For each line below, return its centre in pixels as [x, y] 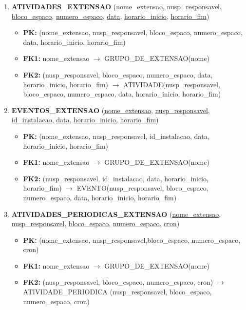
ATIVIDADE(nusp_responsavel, [172, 84]
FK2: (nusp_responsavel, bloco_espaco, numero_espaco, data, [118, 74]
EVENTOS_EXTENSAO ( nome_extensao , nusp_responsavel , [111, 110]
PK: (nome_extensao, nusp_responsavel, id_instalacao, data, [116, 136]
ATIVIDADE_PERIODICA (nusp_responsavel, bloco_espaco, [117, 292]
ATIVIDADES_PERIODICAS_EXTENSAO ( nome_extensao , [116, 214]
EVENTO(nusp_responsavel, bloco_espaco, [142, 188]
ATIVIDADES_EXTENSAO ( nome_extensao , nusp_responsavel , [116, 6]
